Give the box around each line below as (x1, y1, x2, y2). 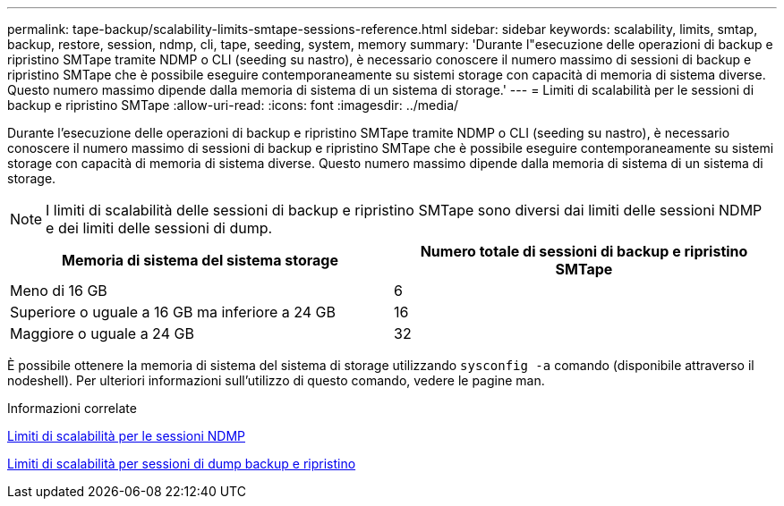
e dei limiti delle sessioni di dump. (46, 219, 273, 237)
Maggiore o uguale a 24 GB (10, 325, 194, 342)
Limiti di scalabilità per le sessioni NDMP (7, 428, 245, 443)
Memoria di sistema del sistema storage (62, 251, 338, 269)
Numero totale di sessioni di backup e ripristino (420, 242, 748, 260)
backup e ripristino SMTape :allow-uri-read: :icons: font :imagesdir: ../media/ (7, 97, 459, 113)
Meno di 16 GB (10, 282, 107, 299)
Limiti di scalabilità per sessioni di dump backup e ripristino (7, 456, 356, 471)
